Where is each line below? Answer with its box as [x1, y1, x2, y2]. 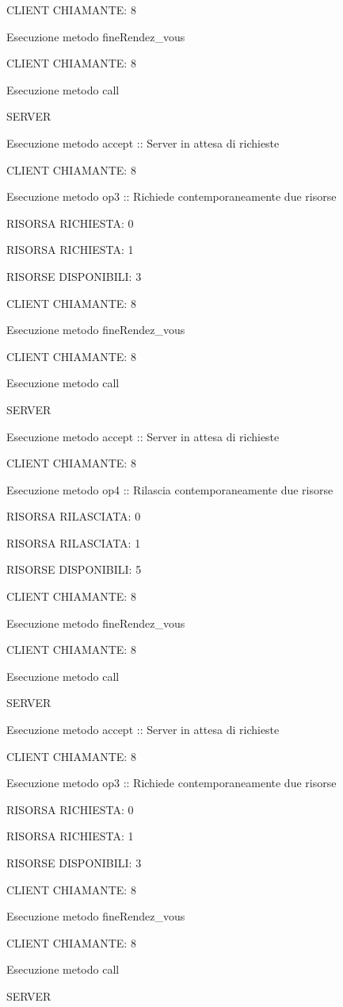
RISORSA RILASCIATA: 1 [6, 534, 141, 551]
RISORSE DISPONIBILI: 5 [6, 561, 142, 578]
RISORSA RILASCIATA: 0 [6, 508, 141, 525]
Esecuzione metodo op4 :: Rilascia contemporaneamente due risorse [6, 481, 333, 498]
